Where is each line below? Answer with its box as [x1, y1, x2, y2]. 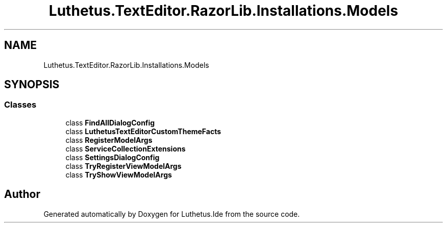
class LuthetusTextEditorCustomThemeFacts [65, 127, 221, 136]
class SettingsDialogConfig [65, 153, 160, 162]
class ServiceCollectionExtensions [65, 144, 186, 153]
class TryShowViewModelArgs [65, 170, 172, 179]
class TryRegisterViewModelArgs [65, 161, 182, 170]
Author [4, 188, 40, 201]
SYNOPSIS [4, 78, 60, 91]
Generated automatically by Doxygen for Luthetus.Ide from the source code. [43, 209, 300, 218]
